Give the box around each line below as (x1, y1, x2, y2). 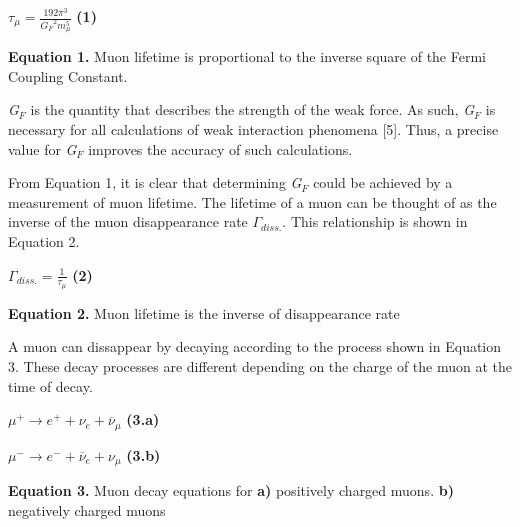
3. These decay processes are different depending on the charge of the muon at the (8, 356, 513, 377)
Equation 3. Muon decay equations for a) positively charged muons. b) (8, 480, 454, 501)
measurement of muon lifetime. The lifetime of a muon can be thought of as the (8, 191, 497, 212)
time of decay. (8, 375, 93, 396)
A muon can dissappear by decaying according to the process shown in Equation (8, 336, 502, 357)
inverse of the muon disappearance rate (8, 211, 248, 232)
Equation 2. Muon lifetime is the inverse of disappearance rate (8, 302, 400, 323)
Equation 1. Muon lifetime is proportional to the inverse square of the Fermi (8, 46, 486, 67)
